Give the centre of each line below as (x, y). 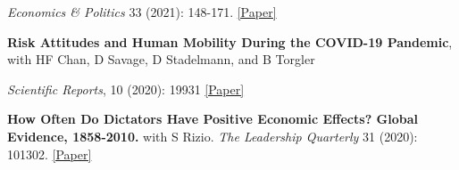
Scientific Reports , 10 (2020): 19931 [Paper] (126, 89)
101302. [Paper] (50, 154)
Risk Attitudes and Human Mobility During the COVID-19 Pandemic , (230, 41)
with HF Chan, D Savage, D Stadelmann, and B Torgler (161, 59)
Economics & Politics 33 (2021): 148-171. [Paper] (142, 12)
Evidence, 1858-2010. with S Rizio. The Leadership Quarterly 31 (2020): (213, 136)
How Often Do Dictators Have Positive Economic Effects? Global (213, 119)
